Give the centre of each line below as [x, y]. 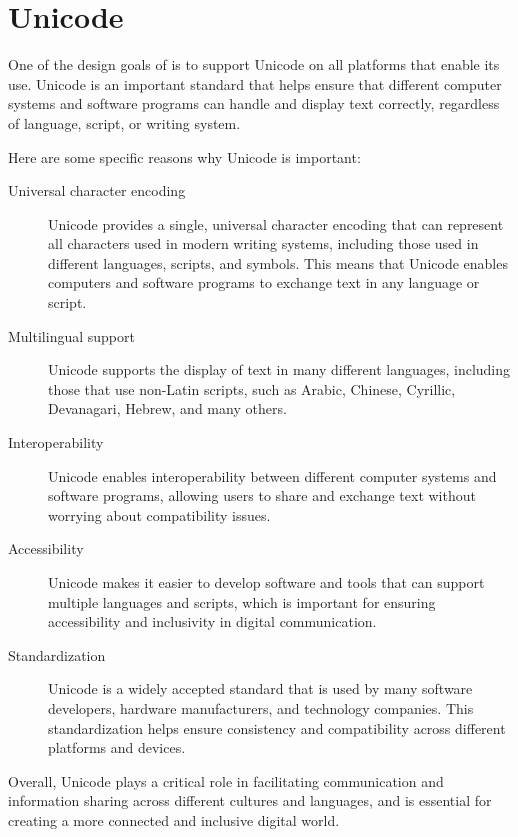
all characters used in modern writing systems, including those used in [263, 243]
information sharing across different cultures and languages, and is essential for [250, 800]
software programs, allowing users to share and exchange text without [262, 495]
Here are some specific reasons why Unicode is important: [184, 156]
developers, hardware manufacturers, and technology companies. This [261, 707]
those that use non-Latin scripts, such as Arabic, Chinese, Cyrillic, [252, 388]
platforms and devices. [117, 747]
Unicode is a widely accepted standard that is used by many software [260, 688]
